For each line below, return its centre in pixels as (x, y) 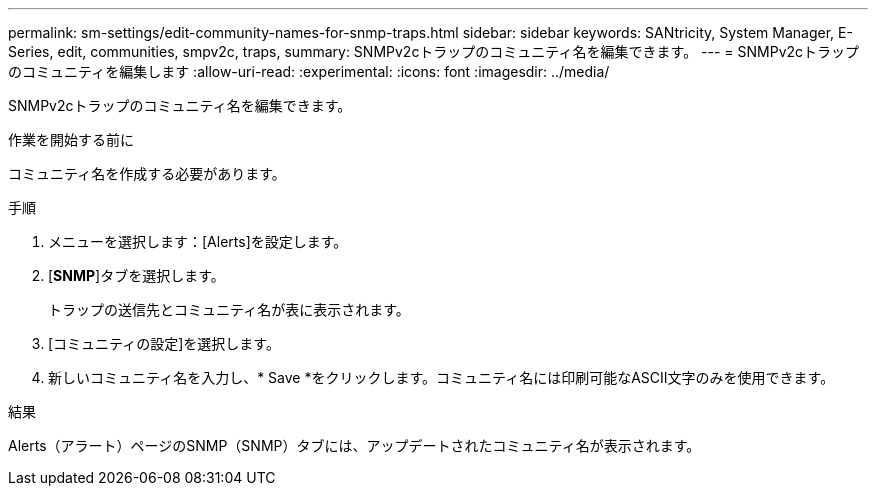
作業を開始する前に (71, 139)
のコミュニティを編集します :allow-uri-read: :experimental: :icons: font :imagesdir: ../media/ (309, 71)
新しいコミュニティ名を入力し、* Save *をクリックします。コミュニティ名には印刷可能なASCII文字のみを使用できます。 (441, 377)
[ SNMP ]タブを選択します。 (136, 275)
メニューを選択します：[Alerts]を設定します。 (198, 241)
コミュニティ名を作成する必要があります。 (147, 173)
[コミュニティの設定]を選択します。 (164, 343)
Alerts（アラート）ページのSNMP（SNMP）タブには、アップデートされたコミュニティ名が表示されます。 (354, 445)
